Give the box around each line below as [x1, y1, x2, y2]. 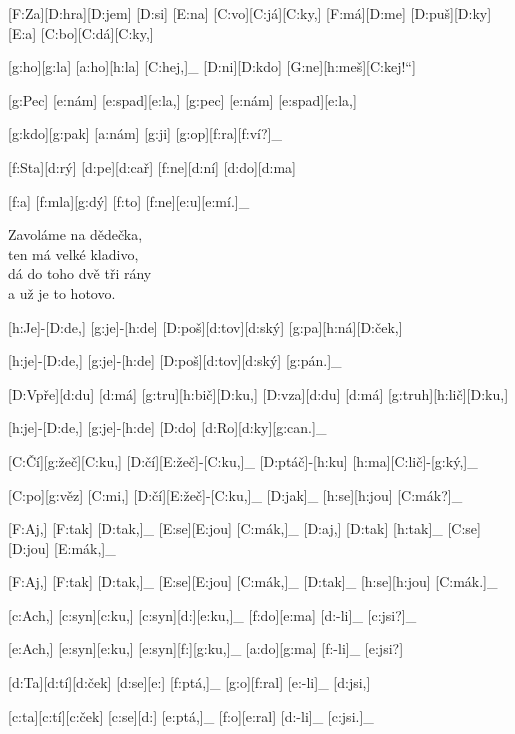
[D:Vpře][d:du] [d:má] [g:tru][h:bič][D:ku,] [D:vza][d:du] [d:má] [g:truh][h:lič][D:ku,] [8, 383, 509, 404]
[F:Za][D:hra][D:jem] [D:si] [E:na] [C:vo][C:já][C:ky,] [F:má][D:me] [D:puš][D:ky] [8, 3, 492, 23]
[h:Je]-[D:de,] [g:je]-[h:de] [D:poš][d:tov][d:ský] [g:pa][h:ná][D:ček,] [8, 316, 403, 337]
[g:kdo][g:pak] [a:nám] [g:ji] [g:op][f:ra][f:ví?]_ [8, 123, 282, 144]
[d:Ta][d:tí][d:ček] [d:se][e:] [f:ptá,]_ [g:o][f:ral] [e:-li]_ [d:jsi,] [8, 672, 371, 693]
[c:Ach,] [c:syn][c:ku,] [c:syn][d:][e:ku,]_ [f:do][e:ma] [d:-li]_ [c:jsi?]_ [8, 604, 417, 625]
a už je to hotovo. [8, 282, 116, 303]
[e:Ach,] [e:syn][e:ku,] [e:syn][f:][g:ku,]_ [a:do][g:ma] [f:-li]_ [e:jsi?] [8, 638, 404, 659]
